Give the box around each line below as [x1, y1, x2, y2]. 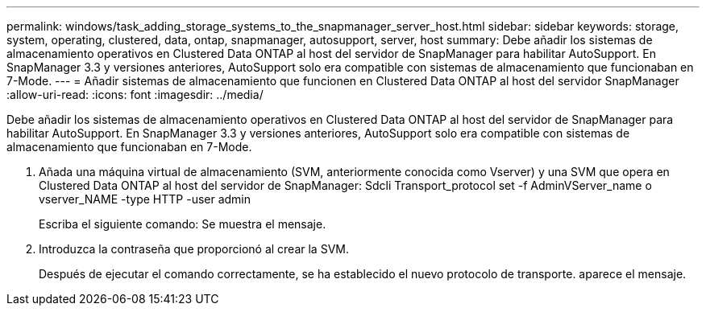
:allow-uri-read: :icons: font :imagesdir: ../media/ [6, 88, 264, 101]
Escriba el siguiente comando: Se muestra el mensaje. [39, 217, 326, 231]
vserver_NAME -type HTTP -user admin [39, 192, 251, 206]
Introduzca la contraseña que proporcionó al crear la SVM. [39, 242, 349, 256]
